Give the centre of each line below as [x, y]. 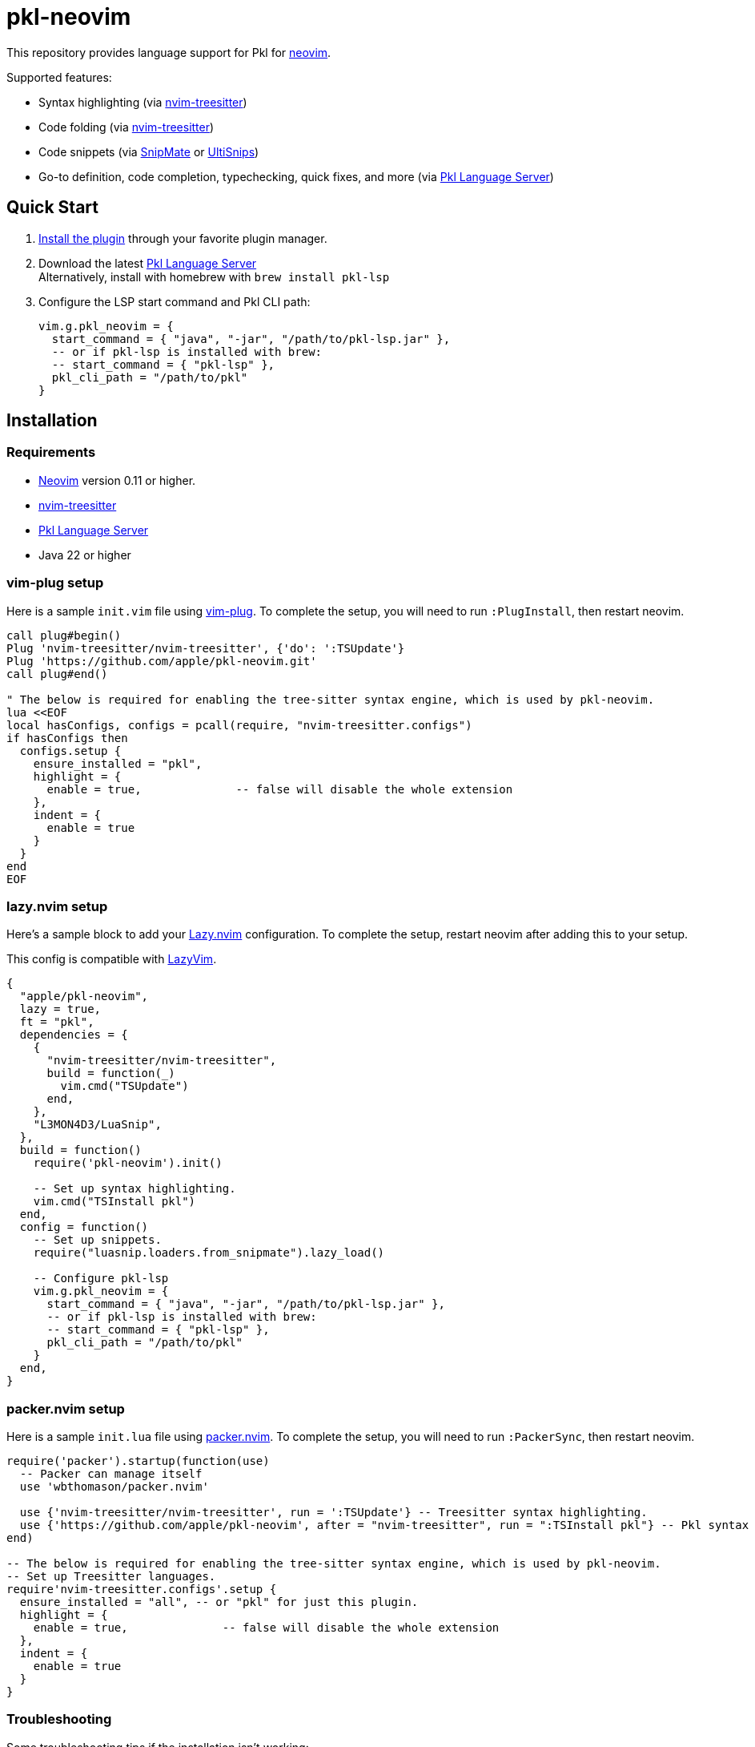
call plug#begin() [64, 635]
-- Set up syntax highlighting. [135, 1189]
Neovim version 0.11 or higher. [117, 480]
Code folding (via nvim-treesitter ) [127, 127]
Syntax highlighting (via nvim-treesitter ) [143, 102]
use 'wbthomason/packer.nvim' [114, 1487]
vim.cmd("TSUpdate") [124, 1086]
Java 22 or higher [85, 555]
